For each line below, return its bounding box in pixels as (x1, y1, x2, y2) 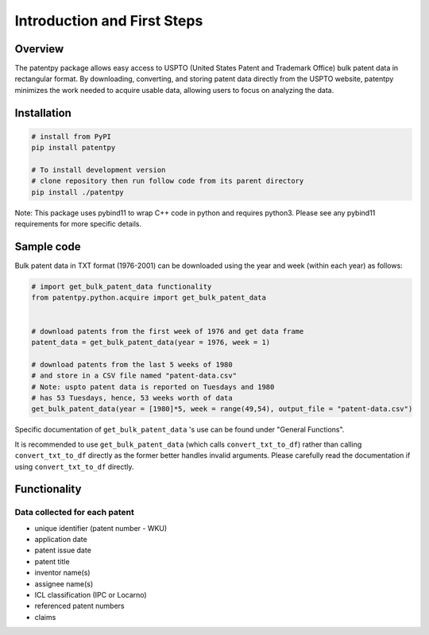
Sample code (14, 239, 81, 254)
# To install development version (31, 165, 166, 175)
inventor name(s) (34, 568, 91, 578)
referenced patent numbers (34, 601, 125, 611)
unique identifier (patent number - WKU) (34, 523, 168, 532)
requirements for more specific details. (14, 219, 142, 229)
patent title (34, 556, 71, 566)
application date (34, 535, 87, 544)
